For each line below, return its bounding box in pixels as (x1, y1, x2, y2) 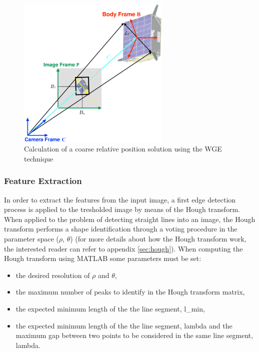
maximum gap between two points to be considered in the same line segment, (15, 330, 253, 340)
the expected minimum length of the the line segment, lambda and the (15, 320, 232, 330)
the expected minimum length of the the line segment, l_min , (15, 303, 205, 313)
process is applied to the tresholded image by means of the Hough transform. (4, 204, 240, 214)
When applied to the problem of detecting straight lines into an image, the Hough (4, 213, 255, 224)
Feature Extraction (4, 174, 82, 187)
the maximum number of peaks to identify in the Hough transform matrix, (15, 286, 245, 297)
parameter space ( (4, 233, 59, 243)
